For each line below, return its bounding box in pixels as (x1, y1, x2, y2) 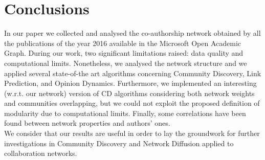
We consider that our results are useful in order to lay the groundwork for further (4, 128, 260, 139)
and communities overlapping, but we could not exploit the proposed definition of (4, 98, 260, 108)
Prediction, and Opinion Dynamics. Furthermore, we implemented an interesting (4, 78, 257, 88)
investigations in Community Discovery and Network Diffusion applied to (4, 138, 234, 148)
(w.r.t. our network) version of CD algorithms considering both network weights (4, 87, 255, 98)
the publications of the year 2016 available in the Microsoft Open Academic (4, 37, 241, 48)
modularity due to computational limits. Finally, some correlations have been (4, 107, 246, 118)
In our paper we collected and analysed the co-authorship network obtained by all (4, 28, 261, 38)
